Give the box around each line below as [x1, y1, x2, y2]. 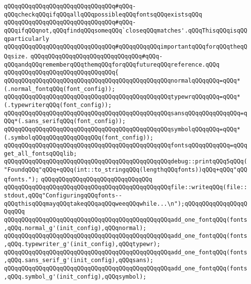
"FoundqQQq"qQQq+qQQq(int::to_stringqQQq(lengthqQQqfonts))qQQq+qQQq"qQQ [4, 166, 248, 174]
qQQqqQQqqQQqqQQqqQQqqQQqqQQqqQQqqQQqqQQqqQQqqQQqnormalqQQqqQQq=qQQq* [4, 77, 240, 84]
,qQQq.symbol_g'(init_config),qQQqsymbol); [4, 273, 147, 280]
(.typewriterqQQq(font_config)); [4, 101, 112, 108]
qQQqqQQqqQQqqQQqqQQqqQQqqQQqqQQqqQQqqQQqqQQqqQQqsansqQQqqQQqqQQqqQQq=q [4, 109, 248, 117]
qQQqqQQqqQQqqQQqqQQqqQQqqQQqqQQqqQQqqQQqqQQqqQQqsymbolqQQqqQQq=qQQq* [4, 125, 240, 133]
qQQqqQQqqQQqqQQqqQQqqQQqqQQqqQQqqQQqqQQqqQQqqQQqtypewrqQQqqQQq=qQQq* [4, 93, 240, 101]
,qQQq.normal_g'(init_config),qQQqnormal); [4, 224, 147, 231]
